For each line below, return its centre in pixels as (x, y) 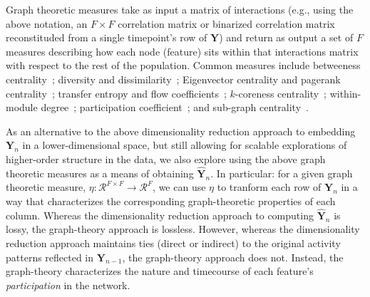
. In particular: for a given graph (282, 173)
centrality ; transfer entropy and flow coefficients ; (116, 93)
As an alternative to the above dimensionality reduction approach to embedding (181, 131)
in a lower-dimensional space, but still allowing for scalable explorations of (185, 145)
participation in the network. (68, 285)
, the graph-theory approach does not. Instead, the (233, 257)
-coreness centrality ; (281, 93)
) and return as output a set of (286, 37)
